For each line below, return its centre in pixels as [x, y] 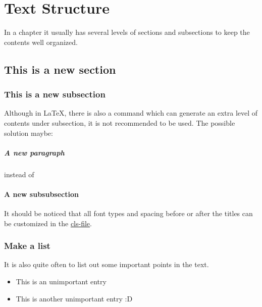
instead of [19, 174]
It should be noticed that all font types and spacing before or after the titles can [128, 213]
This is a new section [60, 69]
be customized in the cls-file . [48, 223]
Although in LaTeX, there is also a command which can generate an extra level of [131, 113]
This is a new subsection [55, 94]
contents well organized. [41, 42]
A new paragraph [34, 152]
